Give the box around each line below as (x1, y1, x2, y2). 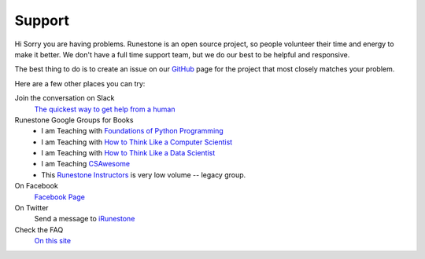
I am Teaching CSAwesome (41, 159, 130, 169)
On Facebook (14, 181, 58, 191)
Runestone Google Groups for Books (14, 115, 134, 125)
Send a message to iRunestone (34, 214, 135, 224)
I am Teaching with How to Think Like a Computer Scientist (41, 137, 233, 147)
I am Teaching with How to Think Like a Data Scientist (41, 148, 216, 158)
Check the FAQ (14, 224, 64, 235)
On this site (34, 236, 71, 246)
